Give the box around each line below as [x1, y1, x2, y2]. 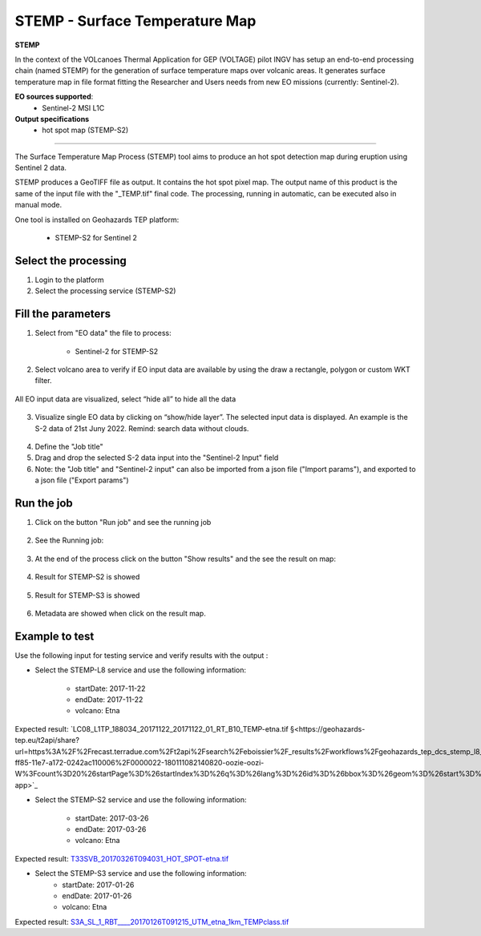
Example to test [14, 629, 95, 643]
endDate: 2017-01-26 [62, 890, 132, 901]
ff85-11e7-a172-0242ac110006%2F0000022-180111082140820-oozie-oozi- [14, 758, 265, 768]
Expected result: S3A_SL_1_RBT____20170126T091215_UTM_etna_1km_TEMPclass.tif [14, 917, 289, 926]
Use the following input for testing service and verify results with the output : [14, 650, 269, 660]
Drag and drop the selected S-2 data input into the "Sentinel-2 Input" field [34, 453, 279, 462]
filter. [34, 376, 52, 385]
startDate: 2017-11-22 [75, 684, 146, 693]
